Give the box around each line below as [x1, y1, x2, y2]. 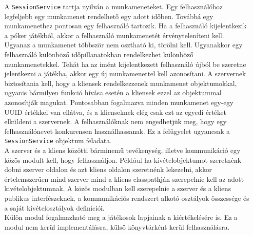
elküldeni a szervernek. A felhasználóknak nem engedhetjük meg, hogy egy [4, 116, 227, 127]
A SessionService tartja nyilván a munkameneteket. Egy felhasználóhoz [4, 1, 223, 11]
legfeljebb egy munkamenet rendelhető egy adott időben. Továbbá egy [4, 11, 214, 21]
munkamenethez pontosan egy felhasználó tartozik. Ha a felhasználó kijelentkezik [4, 21, 247, 31]
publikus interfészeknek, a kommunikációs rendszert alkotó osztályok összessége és [4, 193, 249, 203]
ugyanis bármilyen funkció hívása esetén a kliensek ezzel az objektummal [4, 87, 222, 98]
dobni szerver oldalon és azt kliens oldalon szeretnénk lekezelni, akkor [4, 164, 212, 174]
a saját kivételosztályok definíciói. [4, 202, 105, 213]
